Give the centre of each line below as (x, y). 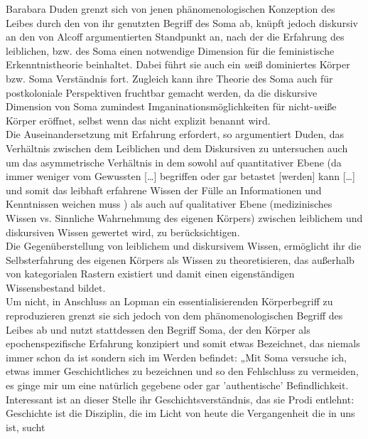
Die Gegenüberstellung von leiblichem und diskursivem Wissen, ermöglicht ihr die (184, 246)
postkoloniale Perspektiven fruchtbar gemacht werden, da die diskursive (162, 92)
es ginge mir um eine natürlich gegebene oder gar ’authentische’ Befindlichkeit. (177, 385)
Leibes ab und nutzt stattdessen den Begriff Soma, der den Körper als (158, 329)
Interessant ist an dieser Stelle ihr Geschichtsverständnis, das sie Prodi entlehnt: (180, 399)
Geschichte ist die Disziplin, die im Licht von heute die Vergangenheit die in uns (180, 413)
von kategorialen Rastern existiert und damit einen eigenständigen (150, 274)
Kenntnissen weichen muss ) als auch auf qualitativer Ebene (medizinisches (169, 204)
